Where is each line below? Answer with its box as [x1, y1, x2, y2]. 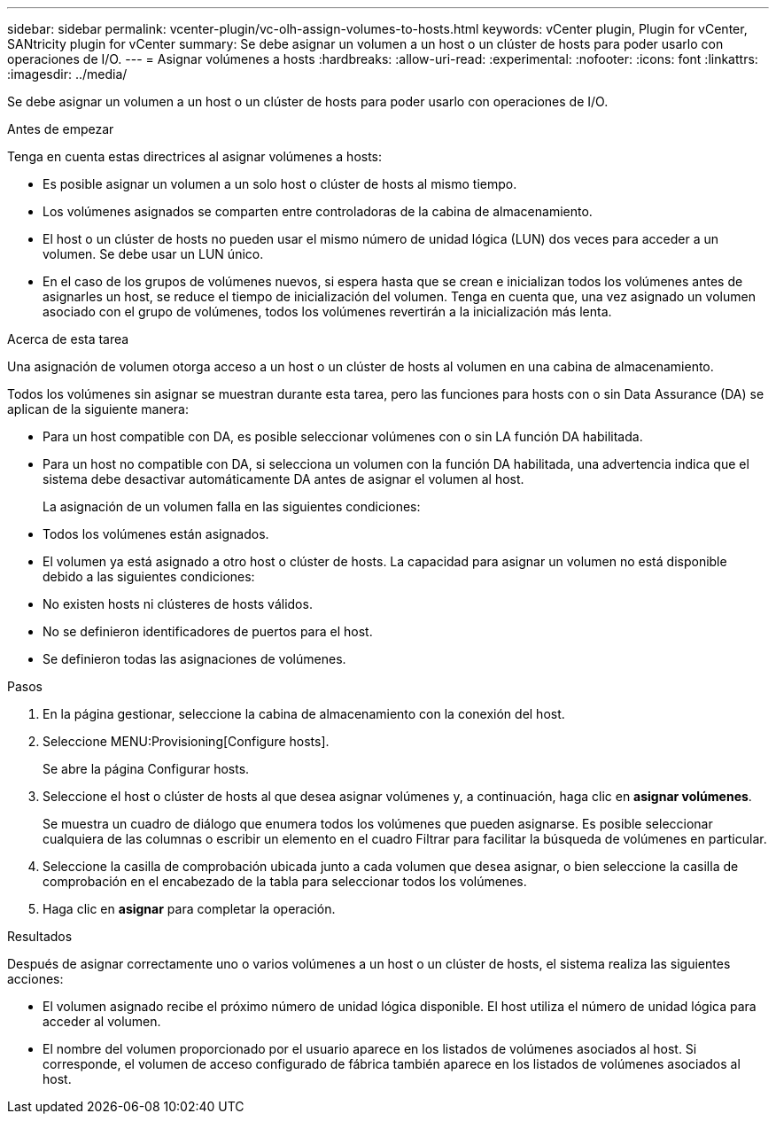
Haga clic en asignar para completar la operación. [43, 901, 336, 916]
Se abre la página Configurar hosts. [43, 761, 250, 776]
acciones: [7, 971, 64, 986]
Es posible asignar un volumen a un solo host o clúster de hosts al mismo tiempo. [43, 176, 517, 191]
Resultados [7, 929, 73, 944]
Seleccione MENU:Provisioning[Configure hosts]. [43, 734, 330, 749]
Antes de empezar [7, 121, 114, 136]
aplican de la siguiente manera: [7, 401, 190, 416]
